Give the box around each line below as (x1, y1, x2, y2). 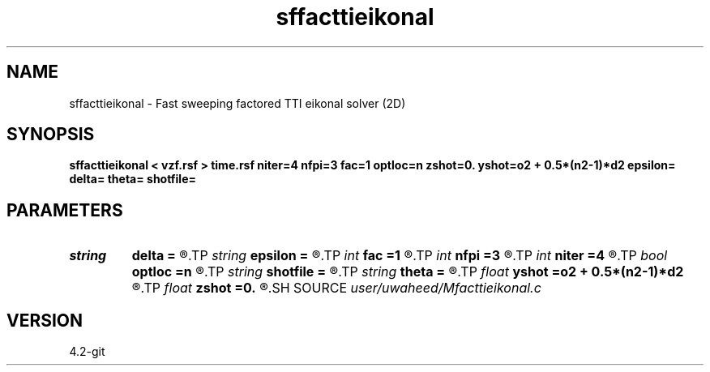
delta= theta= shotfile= (69, 172, 196, 186)
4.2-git (69, 344, 105, 359)
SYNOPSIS (6, 124, 95, 145)
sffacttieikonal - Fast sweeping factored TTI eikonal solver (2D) (69, 96, 406, 110)
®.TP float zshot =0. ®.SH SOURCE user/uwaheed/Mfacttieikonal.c (131, 280, 541, 297)
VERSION (6, 310, 83, 331)
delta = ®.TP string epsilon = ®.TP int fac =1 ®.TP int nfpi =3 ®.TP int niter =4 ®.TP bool (131, 247, 668, 264)
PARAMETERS (6, 199, 123, 220)
